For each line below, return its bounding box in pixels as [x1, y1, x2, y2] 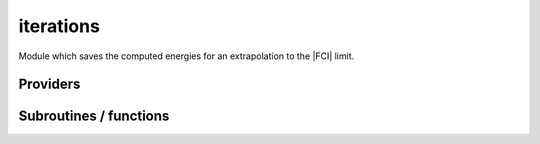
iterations [18, 15, 100, 37]
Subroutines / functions [18, 108, 170, 125]
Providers [18, 76, 81, 93]
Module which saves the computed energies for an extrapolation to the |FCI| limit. [18, 50, 355, 62]
